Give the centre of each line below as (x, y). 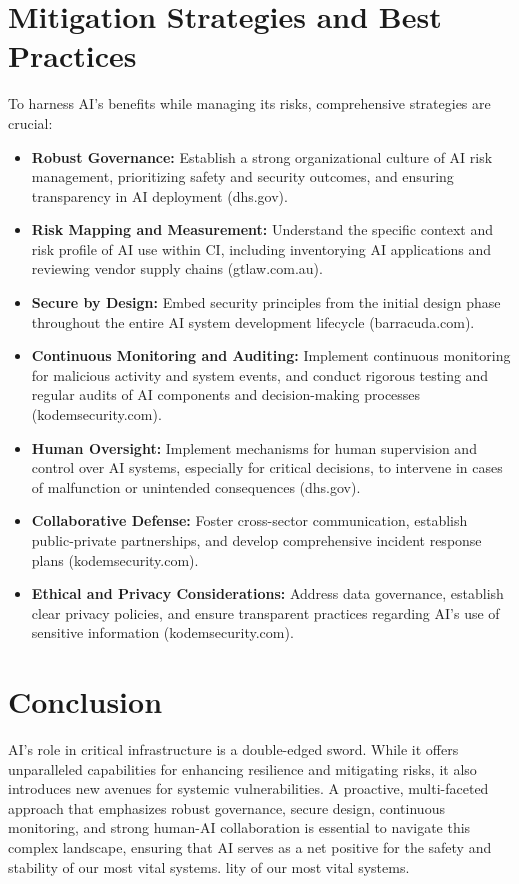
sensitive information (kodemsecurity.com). (162, 632)
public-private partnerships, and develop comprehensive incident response (256, 540)
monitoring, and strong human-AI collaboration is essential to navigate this (239, 827)
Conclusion (85, 701)
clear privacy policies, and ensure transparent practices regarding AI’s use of (265, 612)
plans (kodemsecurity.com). (115, 559)
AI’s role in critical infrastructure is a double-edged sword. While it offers (233, 749)
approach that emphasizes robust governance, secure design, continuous (226, 807)
